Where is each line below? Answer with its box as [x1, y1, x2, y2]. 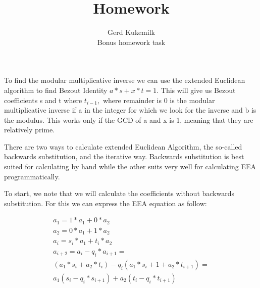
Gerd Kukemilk [108, 27, 155, 37]
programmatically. [4, 171, 60, 181]
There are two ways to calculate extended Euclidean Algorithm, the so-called [4, 141, 242, 152]
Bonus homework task [97, 36, 166, 47]
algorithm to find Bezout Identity [4, 84, 108, 95]
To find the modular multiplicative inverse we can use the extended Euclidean [4, 75, 245, 85]
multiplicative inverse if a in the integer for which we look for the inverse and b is [4, 105, 256, 115]
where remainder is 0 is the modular [102, 94, 215, 105]
